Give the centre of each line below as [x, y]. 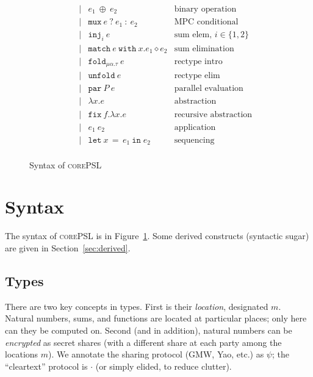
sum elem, [193, 35]
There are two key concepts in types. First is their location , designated [137, 306]
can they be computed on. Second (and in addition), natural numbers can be [149, 330]
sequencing [194, 140]
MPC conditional [206, 22]
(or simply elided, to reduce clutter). [164, 366]
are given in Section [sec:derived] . [68, 247]
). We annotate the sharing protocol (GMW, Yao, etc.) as [156, 354]
